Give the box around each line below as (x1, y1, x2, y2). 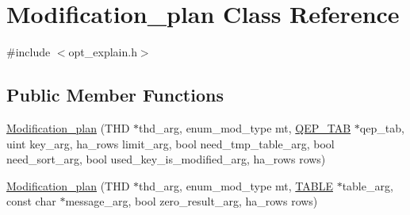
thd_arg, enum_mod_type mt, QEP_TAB (139, 119, 351, 136)
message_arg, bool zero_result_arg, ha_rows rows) (65, 193, 318, 209)
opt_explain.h (68, 44, 137, 60)
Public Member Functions (6, 83, 224, 107)
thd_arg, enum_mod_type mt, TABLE (139, 177, 333, 194)
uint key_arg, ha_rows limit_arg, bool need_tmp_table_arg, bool (6, 135, 335, 152)
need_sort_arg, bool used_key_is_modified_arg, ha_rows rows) (6, 151, 326, 167)
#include (6, 44, 51, 60)
